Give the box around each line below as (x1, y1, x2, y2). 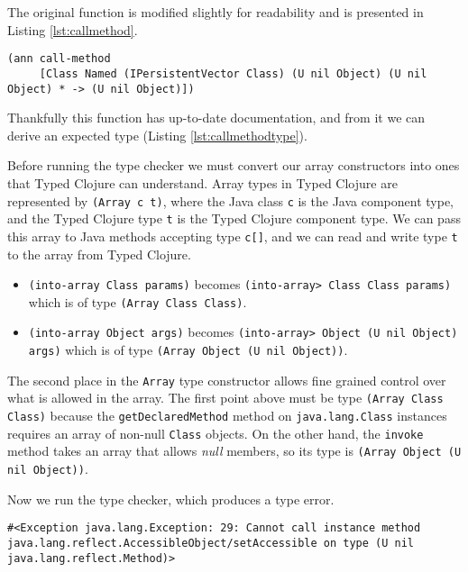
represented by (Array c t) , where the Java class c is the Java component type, (7, 191, 454, 210)
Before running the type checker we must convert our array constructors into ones (7, 156, 460, 175)
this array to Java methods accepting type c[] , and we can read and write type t (7, 226, 458, 245)
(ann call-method (7, 52, 111, 66)
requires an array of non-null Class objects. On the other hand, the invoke (7, 423, 424, 442)
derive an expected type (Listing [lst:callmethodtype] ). (7, 125, 307, 144)
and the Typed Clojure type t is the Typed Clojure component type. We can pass (7, 209, 461, 228)
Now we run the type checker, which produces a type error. (7, 489, 335, 508)
